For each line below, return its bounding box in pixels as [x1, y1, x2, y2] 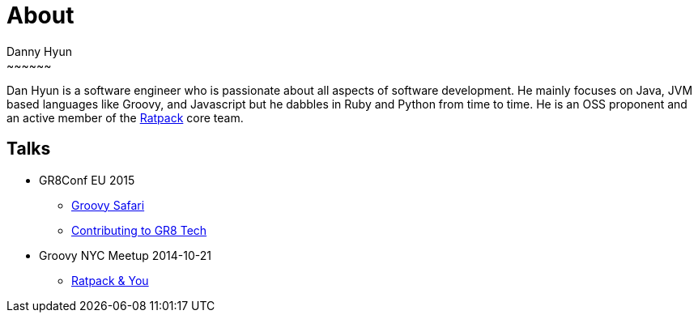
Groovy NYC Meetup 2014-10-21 [39, 248, 212, 262]
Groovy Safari [71, 198, 145, 212]
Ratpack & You [71, 273, 149, 287]
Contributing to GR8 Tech [71, 223, 207, 237]
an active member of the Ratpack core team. [6, 110, 244, 125]
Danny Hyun [6, 44, 72, 58]
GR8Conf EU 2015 [39, 172, 135, 187]
